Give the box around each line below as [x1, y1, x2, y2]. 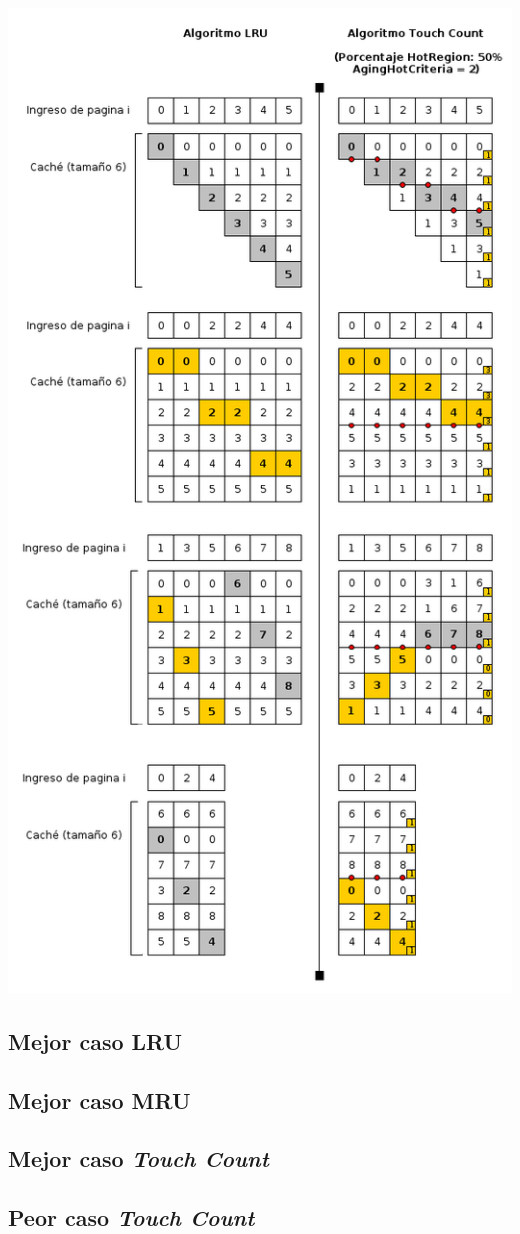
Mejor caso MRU [8, 1084, 191, 1115]
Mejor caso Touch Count [8, 1143, 269, 1174]
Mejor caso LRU [8, 1025, 183, 1056]
